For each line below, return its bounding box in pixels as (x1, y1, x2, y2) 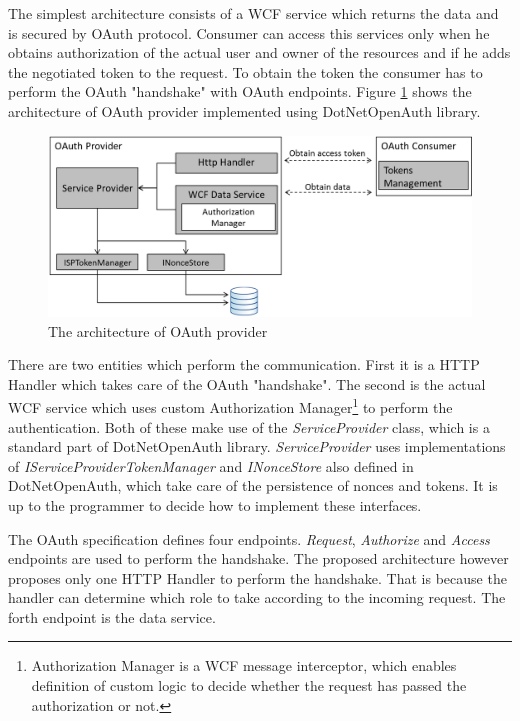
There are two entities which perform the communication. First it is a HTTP (8, 354, 480, 375)
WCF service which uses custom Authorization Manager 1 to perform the (8, 394, 453, 417)
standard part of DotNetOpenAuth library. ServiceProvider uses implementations (8, 436, 506, 457)
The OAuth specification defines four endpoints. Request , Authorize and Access (8, 528, 490, 549)
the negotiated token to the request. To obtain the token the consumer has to (8, 61, 483, 82)
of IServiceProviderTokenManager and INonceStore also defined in (8, 455, 414, 476)
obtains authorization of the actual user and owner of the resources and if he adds (8, 42, 511, 63)
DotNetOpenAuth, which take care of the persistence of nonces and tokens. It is (8, 475, 498, 496)
